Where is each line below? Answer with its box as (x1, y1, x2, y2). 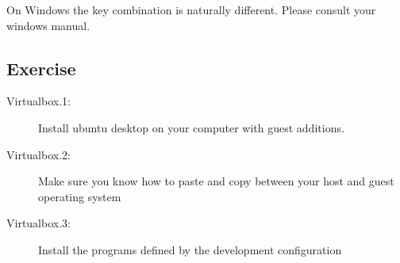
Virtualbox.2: (6, 146, 71, 162)
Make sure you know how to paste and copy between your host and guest (38, 173, 394, 189)
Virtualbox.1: (6, 93, 71, 109)
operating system (38, 188, 121, 204)
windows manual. (6, 17, 90, 33)
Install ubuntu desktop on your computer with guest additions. (38, 119, 344, 135)
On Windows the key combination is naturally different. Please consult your (6, 2, 376, 17)
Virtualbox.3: (6, 215, 71, 231)
